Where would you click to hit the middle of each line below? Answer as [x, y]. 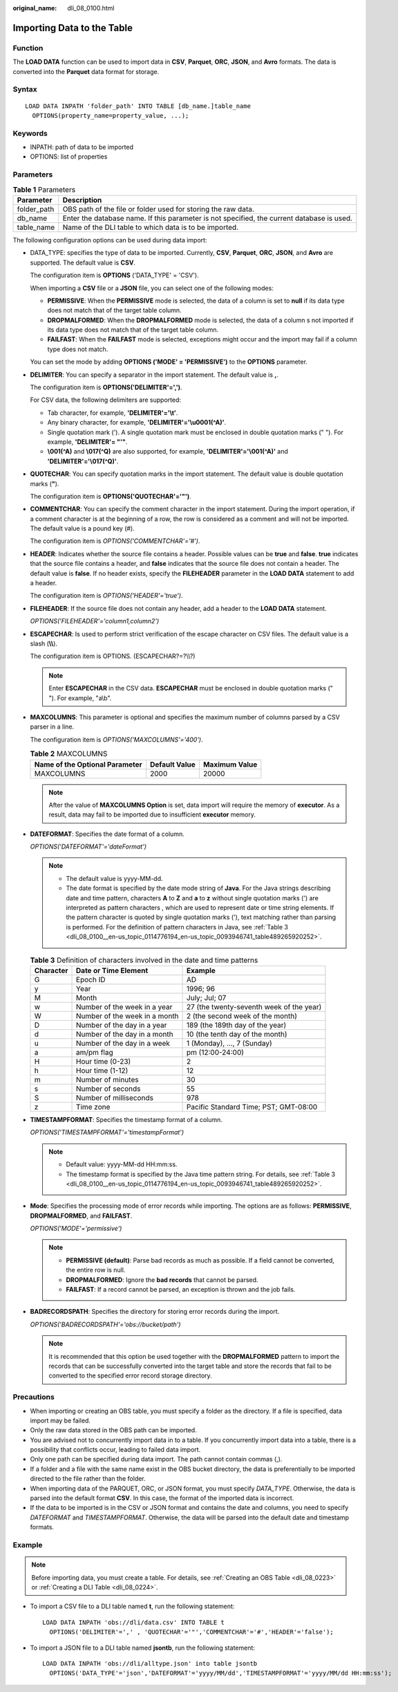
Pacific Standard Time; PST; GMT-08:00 [252, 1107]
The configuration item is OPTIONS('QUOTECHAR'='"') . [111, 496]
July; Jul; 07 [207, 997]
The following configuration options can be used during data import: [110, 240]
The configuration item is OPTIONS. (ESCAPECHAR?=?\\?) [113, 656]
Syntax [25, 89]
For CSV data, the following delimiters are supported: [106, 400]
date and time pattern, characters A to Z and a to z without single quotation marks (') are [192, 898]
